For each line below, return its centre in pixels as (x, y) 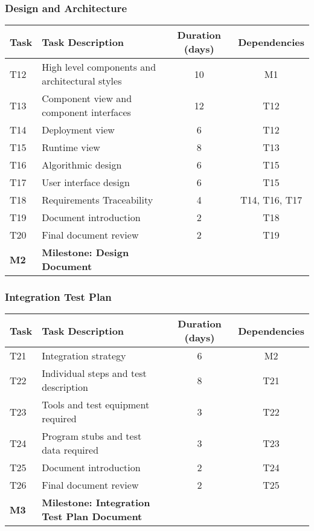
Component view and (87, 98)
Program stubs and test (92, 436)
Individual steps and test (94, 373)
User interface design (86, 182)
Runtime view (71, 147)
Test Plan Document (92, 517)
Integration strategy (84, 356)
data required (70, 450)
